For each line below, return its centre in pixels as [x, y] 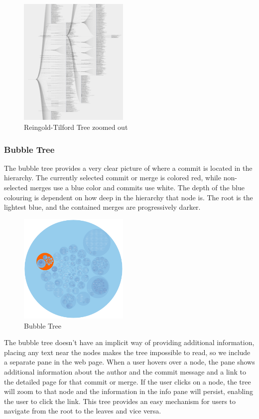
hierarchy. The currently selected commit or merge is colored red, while [113, 178]
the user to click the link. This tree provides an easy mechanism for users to [120, 401]
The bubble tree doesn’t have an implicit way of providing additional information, [129, 342]
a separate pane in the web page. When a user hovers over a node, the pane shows [129, 362]
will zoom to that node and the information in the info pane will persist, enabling [129, 391]
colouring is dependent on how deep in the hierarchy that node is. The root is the [129, 197]
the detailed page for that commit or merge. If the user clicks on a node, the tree [128, 381]
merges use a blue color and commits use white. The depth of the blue [137, 188]
